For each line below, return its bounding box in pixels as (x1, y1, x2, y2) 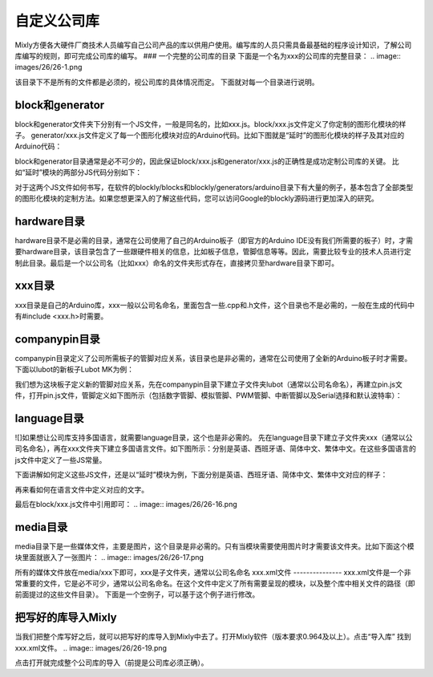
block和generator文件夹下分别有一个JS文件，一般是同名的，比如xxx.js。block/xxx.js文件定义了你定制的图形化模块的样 (14, 119, 407, 128)
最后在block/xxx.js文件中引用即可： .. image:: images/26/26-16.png (14, 499, 238, 509)
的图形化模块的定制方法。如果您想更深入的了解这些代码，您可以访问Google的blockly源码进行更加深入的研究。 (14, 193, 378, 203)
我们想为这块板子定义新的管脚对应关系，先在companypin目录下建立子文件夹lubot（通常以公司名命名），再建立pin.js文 (14, 379, 403, 389)
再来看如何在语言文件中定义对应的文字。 (14, 484, 148, 494)
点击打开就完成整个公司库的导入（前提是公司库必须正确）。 (14, 658, 208, 667)
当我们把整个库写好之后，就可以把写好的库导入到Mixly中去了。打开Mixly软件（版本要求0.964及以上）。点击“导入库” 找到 (14, 632, 412, 642)
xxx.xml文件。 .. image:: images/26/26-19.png (14, 643, 168, 653)
